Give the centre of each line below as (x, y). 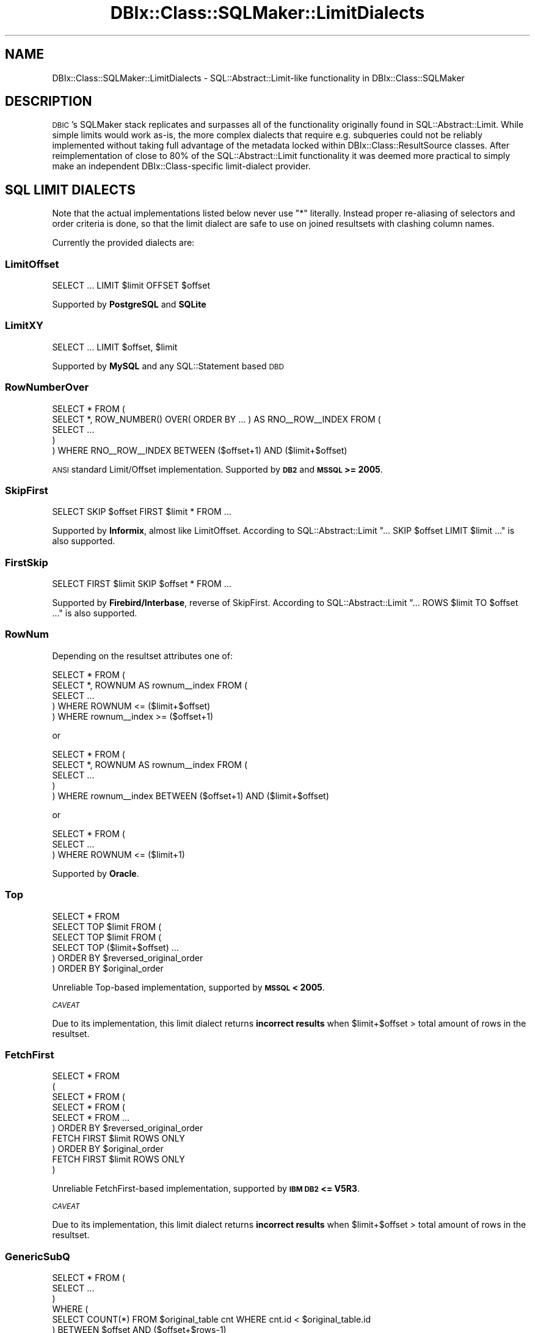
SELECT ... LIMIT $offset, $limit (115, 347)
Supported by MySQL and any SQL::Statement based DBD (168, 366)
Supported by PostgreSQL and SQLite (129, 305)
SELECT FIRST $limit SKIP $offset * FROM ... (142, 584)
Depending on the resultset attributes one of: (142, 655)
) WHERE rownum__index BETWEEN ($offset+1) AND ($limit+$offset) (191, 796)
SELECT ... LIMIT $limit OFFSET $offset (131, 286)
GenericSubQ (38, 1256)
